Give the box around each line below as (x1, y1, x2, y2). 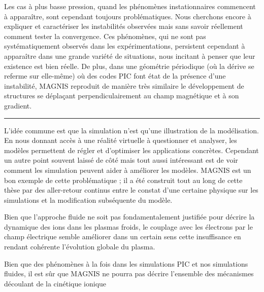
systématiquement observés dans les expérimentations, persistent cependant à (4, 41, 245, 51)
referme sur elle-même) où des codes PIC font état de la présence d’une (4, 70, 226, 81)
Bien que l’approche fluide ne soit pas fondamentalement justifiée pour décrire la (4, 211, 255, 222)
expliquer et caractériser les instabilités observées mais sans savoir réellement (4, 21, 243, 31)
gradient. (4, 100, 32, 111)
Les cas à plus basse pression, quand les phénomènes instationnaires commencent (4, 1, 256, 11)
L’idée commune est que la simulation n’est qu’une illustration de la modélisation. (4, 125, 259, 135)
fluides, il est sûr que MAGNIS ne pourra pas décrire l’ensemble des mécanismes (4, 268, 254, 279)
